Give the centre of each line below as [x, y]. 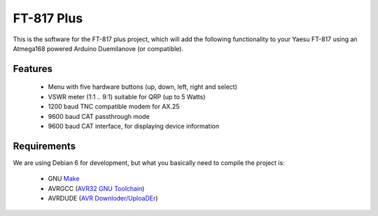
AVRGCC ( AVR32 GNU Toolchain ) [96, 188]
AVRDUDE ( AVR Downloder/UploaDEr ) [103, 198]
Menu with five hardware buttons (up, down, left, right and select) [143, 87]
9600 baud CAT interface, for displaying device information [134, 126]
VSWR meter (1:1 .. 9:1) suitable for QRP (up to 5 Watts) [127, 96]
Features [33, 69]
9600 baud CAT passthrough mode [99, 116]
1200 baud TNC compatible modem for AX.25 [114, 107]
